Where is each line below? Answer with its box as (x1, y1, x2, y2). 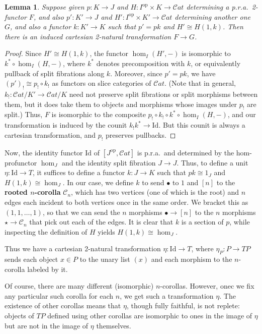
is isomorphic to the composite (51, 109, 146, 120)
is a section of (181, 216, 224, 227)
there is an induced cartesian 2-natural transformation (5, 31, 171, 41)
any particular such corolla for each (5, 290, 114, 301)
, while (229, 216, 250, 227)
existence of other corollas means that (5, 300, 121, 311)
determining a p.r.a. (186, 2, 248, 12)
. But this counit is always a (158, 120, 245, 130)
